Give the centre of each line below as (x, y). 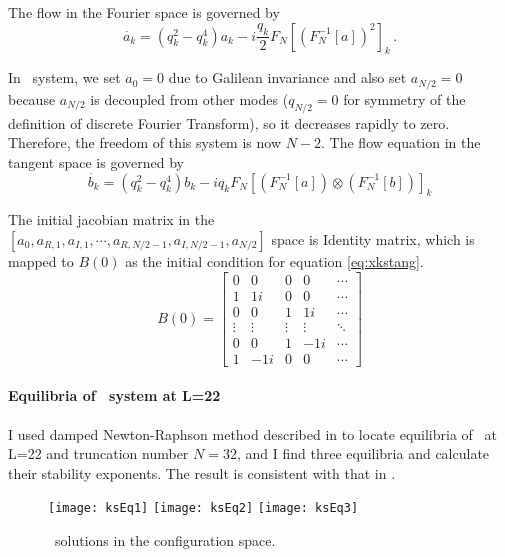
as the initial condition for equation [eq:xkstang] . (274, 261)
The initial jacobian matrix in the (111, 219)
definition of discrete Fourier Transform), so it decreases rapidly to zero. (229, 122)
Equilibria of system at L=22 (114, 395)
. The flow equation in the (401, 142)
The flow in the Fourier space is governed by (144, 12)
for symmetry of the (404, 98)
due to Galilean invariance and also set (287, 77)
